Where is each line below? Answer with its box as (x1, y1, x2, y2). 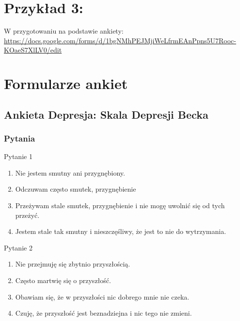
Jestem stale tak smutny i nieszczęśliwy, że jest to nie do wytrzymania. (15, 226, 226, 236)
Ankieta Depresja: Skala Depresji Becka (4, 107, 208, 122)
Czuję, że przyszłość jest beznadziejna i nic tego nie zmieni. (15, 308, 192, 318)
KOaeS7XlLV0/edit (4, 45, 62, 55)
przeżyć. (15, 210, 40, 220)
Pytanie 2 (4, 242, 32, 252)
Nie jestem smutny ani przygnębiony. (15, 167, 125, 178)
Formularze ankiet (4, 73, 128, 93)
